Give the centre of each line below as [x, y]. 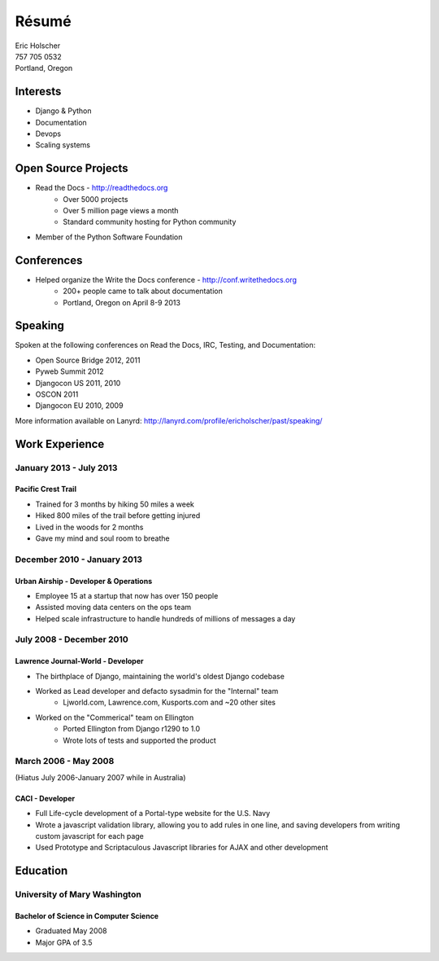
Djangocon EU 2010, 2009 [79, 406]
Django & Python [64, 111]
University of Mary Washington [78, 894]
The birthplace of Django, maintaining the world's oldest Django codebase [160, 676]
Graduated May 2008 [71, 931]
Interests [38, 92]
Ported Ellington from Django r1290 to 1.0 [132, 729]
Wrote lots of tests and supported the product [139, 740]
